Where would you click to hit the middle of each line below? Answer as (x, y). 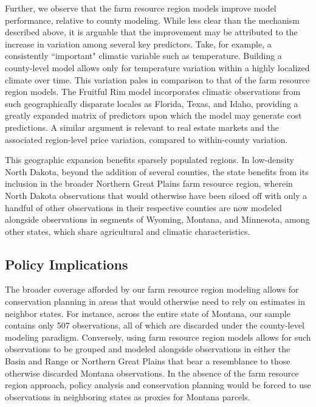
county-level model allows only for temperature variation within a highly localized (157, 67)
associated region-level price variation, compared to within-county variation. (146, 139)
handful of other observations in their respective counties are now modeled (143, 207)
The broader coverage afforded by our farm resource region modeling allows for (152, 289)
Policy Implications (67, 264)
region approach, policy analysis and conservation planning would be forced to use (158, 385)
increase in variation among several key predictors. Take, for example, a (138, 43)
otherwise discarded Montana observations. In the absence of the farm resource (152, 373)
